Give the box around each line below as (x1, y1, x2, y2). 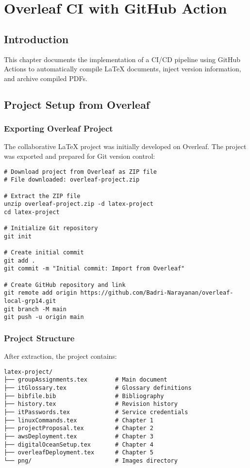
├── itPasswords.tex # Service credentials (4, 409, 188, 416)
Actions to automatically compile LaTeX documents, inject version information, (4, 64, 241, 74)
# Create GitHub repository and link (4, 281, 126, 288)
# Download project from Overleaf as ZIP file (4, 168, 157, 175)
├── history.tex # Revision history (4, 401, 178, 408)
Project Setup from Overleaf (4, 97, 150, 112)
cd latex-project (4, 208, 60, 216)
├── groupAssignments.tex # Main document (4, 376, 167, 384)
